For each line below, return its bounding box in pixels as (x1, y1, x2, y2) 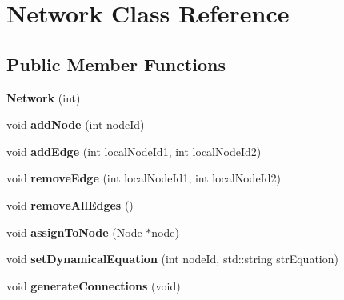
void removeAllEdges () (6, 196, 134, 213)
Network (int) (6, 89, 81, 106)
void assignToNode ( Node (6, 223, 142, 240)
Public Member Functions (6, 51, 226, 76)
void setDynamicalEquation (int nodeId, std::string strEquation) (6, 250, 338, 267)
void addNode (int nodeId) (6, 116, 145, 133)
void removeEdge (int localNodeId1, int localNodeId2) (6, 170, 281, 186)
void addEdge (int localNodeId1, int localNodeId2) (6, 142, 262, 159)
